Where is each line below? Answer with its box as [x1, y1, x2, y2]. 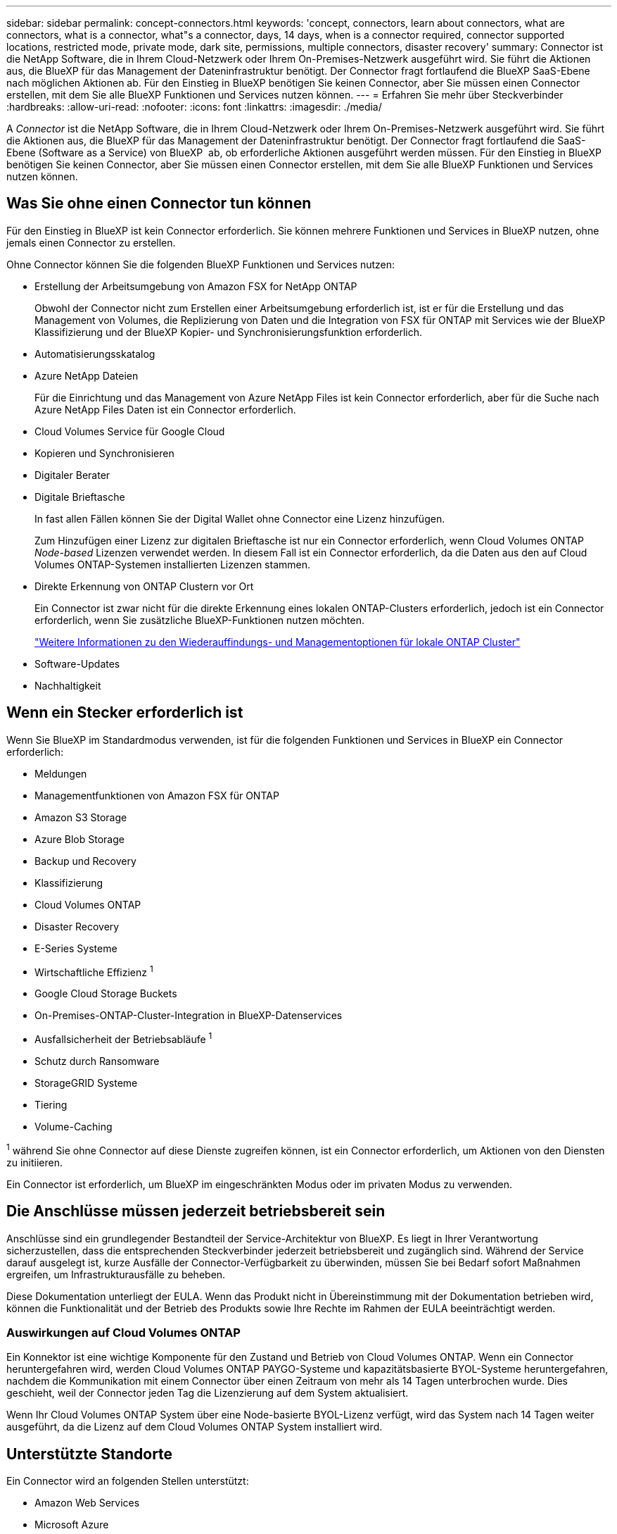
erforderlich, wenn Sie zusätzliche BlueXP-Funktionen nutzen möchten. [34, 613, 364, 626]
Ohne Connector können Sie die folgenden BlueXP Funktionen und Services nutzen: [6, 258, 395, 270]
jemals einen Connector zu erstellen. [6, 236, 176, 249]
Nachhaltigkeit [34, 679, 101, 692]
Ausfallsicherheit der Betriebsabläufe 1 [34, 1031, 212, 1045]
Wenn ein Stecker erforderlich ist [6, 704, 243, 722]
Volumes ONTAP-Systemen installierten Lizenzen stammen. [34, 558, 311, 570]
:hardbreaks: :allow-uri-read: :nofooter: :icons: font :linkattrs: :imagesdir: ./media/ [6, 101, 382, 113]
